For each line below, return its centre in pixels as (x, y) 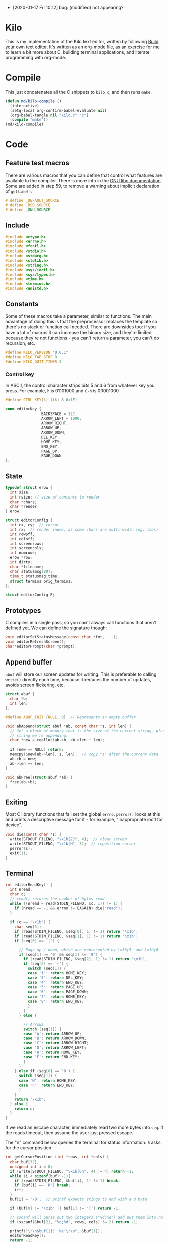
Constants (22, 304)
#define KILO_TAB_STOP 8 (31, 357)
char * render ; (24, 507)
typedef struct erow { (29, 487)
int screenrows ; (27, 544)
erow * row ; (21, 558)
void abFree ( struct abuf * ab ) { (39, 777)
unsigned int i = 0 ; (31, 1167)
